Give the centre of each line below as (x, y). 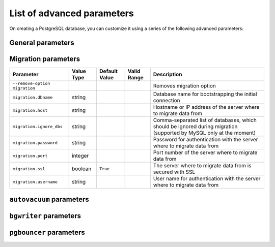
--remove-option (31, 84)
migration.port (30, 156)
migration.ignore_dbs (38, 126)
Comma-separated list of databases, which (205, 120)
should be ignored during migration (195, 127)
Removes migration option (184, 86)
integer (80, 156)
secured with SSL (174, 172)
